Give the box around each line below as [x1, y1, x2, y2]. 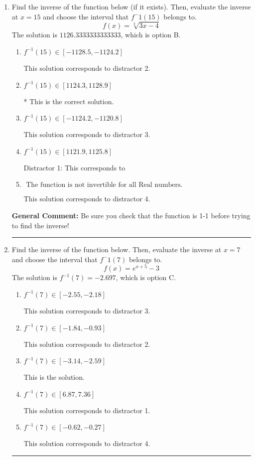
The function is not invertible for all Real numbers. [26, 181, 183, 189]
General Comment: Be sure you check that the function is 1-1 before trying [11, 210, 251, 220]
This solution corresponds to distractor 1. [23, 405, 150, 415]
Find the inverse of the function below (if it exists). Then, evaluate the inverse [11, 1, 251, 11]
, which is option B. [121, 29, 181, 40]
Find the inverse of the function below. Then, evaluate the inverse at [11, 244, 222, 255]
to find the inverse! [11, 220, 69, 230]
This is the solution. [23, 372, 85, 382]
